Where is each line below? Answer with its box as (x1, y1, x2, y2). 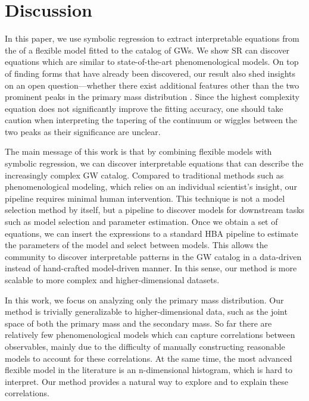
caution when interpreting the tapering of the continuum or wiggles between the (5, 114, 298, 126)
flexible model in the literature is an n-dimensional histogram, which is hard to (5, 364, 293, 376)
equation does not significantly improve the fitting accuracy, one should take (5, 102, 283, 114)
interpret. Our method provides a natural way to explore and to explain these (5, 375, 289, 387)
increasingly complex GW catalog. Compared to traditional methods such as (5, 168, 284, 181)
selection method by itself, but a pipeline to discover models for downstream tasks (5, 203, 305, 216)
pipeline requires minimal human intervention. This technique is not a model (5, 192, 285, 204)
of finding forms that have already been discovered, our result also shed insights (5, 67, 296, 79)
